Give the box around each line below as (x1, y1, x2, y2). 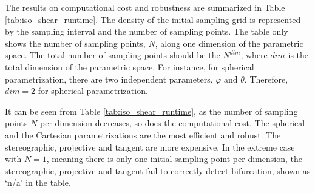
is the (288, 49, 309, 61)
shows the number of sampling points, (5, 36, 146, 49)
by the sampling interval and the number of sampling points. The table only (5, 25, 288, 38)
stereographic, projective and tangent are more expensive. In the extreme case (5, 140, 295, 153)
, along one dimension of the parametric (155, 36, 303, 49)
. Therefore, (244, 72, 288, 85)
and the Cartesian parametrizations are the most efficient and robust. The (5, 128, 281, 141)
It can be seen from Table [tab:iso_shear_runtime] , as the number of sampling (5, 104, 298, 117)
